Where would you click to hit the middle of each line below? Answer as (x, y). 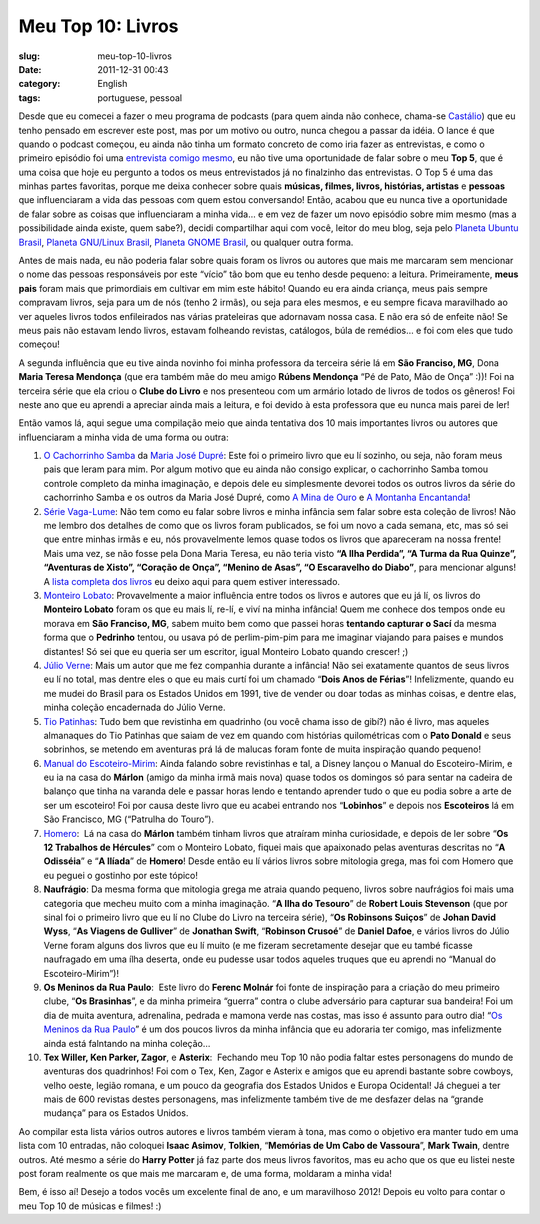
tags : (29, 97)
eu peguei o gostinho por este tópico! (121, 875)
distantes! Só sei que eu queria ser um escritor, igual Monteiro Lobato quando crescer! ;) (226, 651)
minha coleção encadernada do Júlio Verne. (134, 707)
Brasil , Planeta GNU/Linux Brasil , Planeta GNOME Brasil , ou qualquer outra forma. (186, 242)
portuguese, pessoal (140, 97)
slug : (29, 56)
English (112, 84)
